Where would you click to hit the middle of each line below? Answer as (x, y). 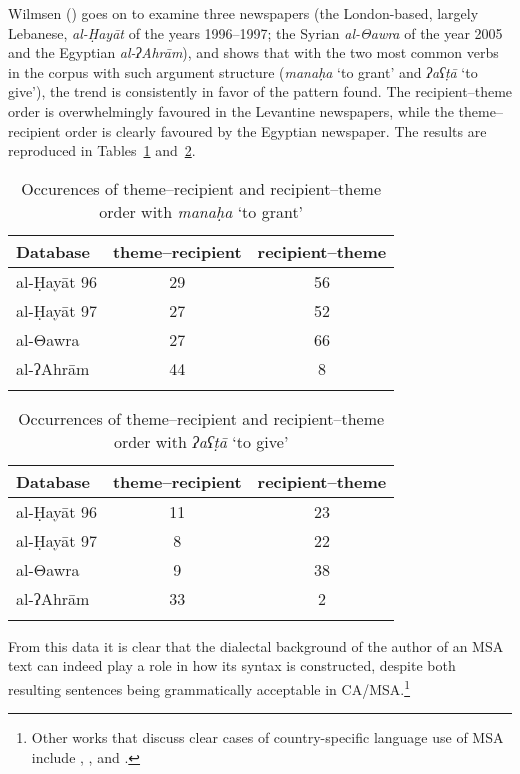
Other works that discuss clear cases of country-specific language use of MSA (267, 737)
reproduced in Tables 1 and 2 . (102, 150)
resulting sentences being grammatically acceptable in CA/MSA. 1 (209, 687)
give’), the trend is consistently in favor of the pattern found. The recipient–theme (260, 91)
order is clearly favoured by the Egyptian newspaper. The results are (276, 130)
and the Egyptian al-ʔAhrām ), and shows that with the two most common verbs (253, 52)
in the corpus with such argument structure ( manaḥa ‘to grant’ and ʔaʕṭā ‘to (243, 71)
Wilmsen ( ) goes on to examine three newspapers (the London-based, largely (243, 13)
